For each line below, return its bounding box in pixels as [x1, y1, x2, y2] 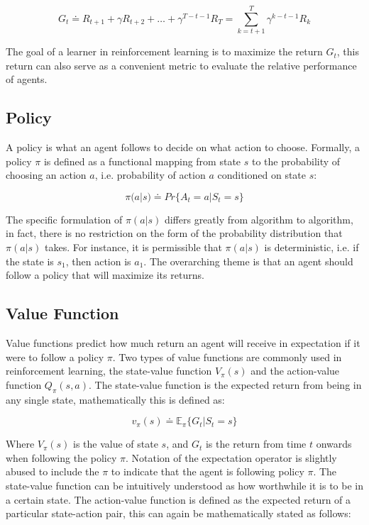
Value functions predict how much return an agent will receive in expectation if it [6, 336, 360, 350]
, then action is [65, 253, 131, 268]
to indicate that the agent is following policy [111, 464, 304, 479]
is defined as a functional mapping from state [43, 153, 241, 168]
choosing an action [6, 167, 87, 182]
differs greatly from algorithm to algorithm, [164, 211, 353, 226]
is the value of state [73, 436, 158, 451]
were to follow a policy [6, 349, 104, 364]
